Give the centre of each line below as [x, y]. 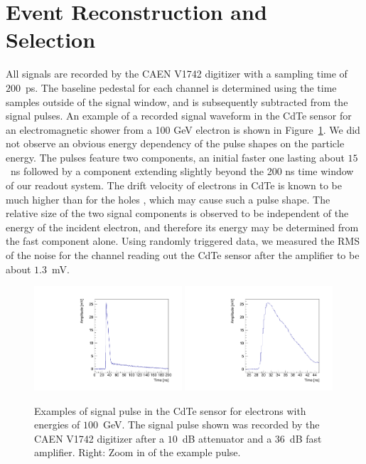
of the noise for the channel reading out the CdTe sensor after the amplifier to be [183, 255]
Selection [51, 39]
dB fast [306, 438]
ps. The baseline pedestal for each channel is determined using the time [181, 87]
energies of [57, 425]
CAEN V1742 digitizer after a [99, 438]
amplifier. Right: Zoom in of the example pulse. [138, 452]
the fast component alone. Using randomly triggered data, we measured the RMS [183, 241]
